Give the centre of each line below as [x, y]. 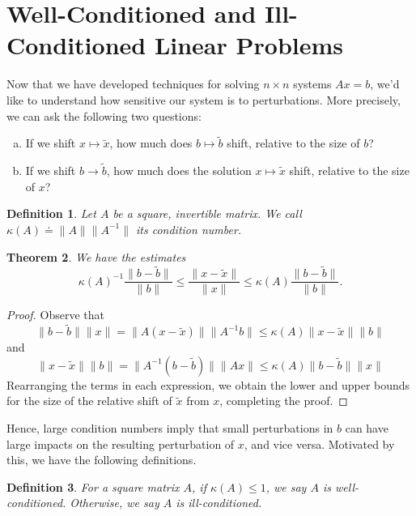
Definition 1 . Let [51, 213]
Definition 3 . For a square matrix [93, 486]
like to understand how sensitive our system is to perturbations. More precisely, [204, 99]
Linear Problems [248, 45]
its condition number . [189, 229]
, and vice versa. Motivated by [319, 444]
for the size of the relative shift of [89, 401]
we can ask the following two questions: [104, 115]
